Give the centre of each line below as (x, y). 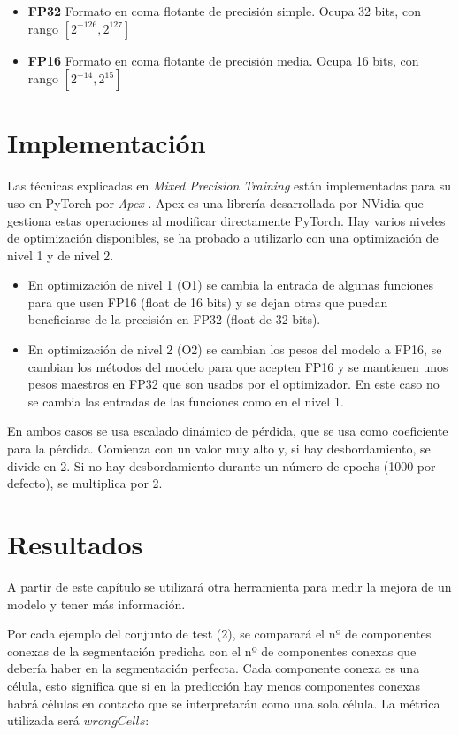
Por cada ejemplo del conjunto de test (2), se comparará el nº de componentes (219, 634)
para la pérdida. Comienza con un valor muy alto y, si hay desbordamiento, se (219, 449)
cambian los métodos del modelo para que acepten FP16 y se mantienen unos (238, 366)
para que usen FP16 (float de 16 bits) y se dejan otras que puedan (208, 302)
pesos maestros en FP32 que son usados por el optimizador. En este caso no (233, 384)
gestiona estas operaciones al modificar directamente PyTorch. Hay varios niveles (226, 220)
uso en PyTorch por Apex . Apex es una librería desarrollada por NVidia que (215, 202)
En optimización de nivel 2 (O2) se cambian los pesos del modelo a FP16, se (235, 349)
